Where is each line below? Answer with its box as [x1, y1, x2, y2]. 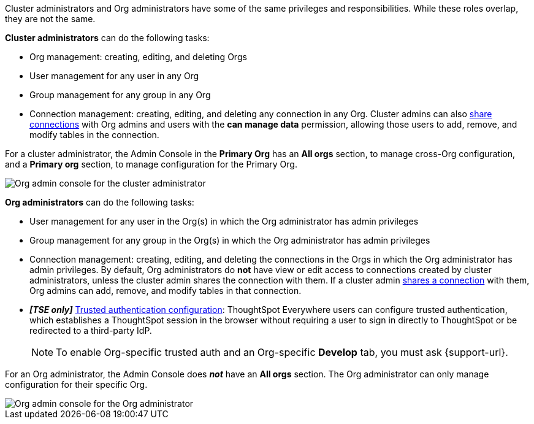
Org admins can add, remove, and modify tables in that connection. [29, 285, 302, 296]
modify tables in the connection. [29, 129, 159, 140]
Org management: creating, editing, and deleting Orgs [29, 52, 247, 62]
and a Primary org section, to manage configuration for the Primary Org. [5, 159, 297, 169]
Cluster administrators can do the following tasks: [5, 33, 210, 43]
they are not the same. [5, 13, 96, 24]
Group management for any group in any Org [29, 90, 211, 100]
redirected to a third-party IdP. [29, 325, 152, 336]
